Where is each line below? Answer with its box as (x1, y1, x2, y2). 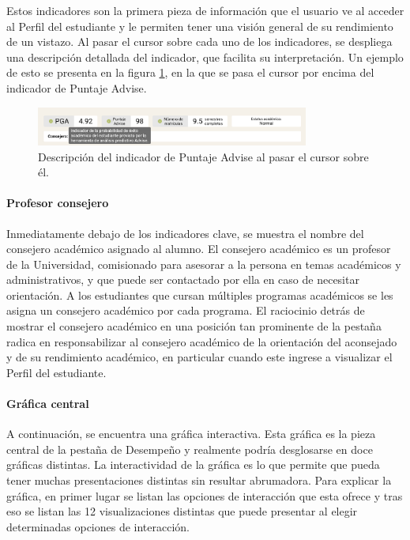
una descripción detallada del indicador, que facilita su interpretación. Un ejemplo (6, 48, 404, 65)
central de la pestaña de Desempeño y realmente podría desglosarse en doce (6, 440, 373, 457)
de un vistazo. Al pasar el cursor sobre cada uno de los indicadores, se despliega (6, 33, 393, 50)
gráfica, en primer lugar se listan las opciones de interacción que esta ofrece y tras (6, 487, 403, 504)
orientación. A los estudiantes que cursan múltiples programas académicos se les (6, 286, 393, 303)
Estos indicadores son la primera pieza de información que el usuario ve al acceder (6, 2, 404, 18)
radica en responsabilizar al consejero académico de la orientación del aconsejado (6, 333, 397, 349)
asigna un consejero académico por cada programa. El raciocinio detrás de (6, 302, 365, 319)
